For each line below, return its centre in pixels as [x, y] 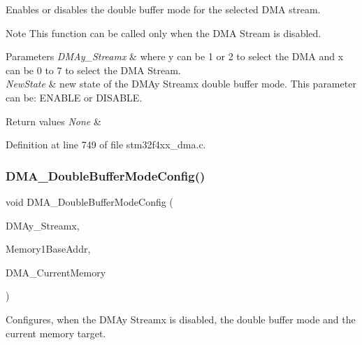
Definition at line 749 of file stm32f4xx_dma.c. [106, 145]
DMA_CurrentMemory [56, 272]
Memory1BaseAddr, [48, 249]
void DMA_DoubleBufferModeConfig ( [89, 201]
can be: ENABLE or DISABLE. [74, 97]
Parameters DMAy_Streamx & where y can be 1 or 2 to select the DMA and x [175, 56]
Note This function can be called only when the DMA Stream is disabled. [164, 33]
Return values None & [53, 121]
